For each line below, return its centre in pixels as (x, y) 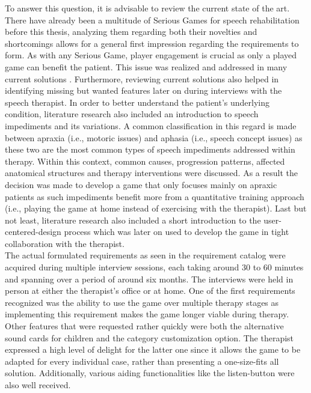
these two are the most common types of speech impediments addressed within (150, 149)
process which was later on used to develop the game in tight (177, 232)
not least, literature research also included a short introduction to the (133, 220)
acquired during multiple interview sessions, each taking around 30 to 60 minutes (154, 267)
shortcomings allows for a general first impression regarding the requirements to (152, 43)
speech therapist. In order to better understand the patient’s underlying (137, 102)
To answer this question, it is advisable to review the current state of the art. (147, 8)
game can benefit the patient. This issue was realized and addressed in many (146, 66)
